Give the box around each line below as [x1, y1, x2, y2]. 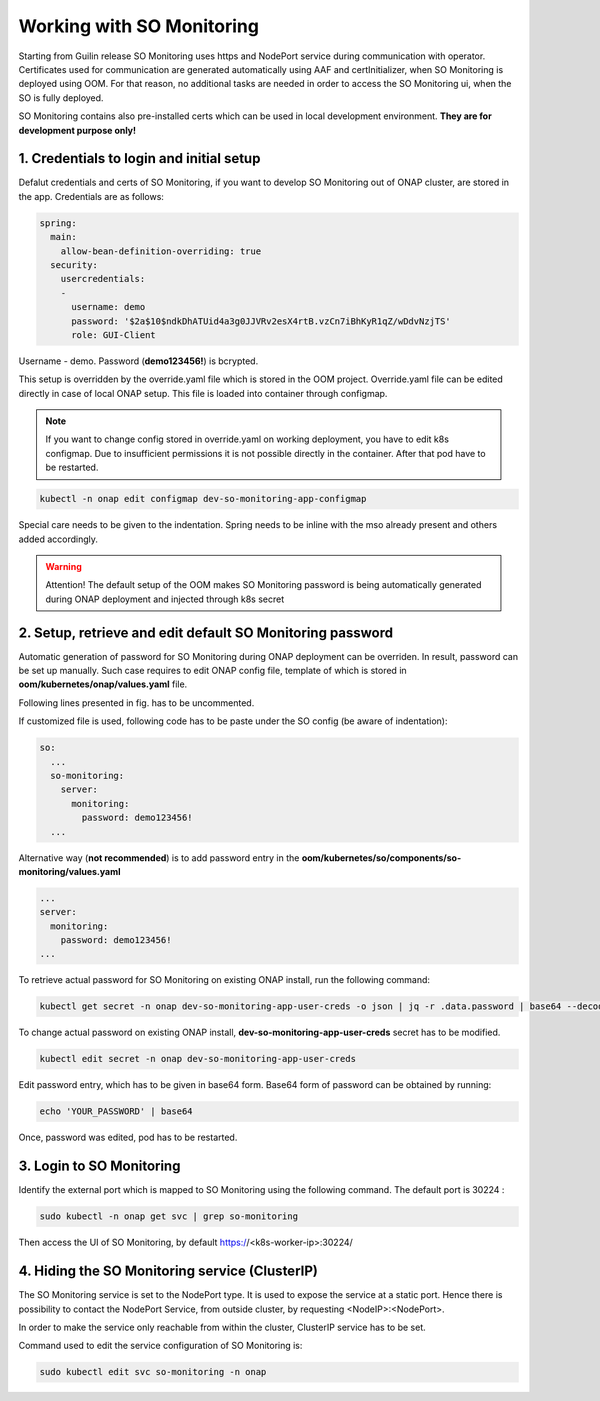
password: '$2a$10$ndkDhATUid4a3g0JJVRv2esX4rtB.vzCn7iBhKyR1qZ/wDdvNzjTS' [71, 315, 452, 327]
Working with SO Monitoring [18, 15, 260, 37]
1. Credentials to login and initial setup [18, 150, 261, 167]
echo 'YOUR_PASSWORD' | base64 [39, 1106, 194, 1117]
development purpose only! [18, 124, 137, 136]
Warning [45, 560, 82, 572]
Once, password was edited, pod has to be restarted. [18, 1131, 238, 1144]
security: [50, 259, 99, 270]
